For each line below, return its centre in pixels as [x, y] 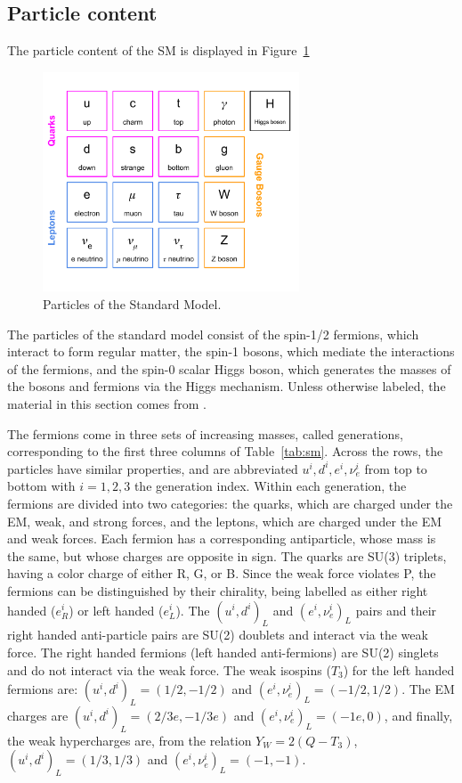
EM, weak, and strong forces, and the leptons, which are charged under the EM [225, 521]
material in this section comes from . [107, 404]
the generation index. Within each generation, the [270, 486]
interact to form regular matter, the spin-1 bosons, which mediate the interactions [231, 351]
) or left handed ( [116, 610]
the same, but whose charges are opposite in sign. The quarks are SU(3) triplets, [227, 555]
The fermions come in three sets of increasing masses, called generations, [205, 433]
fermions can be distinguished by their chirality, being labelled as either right [218, 590]
